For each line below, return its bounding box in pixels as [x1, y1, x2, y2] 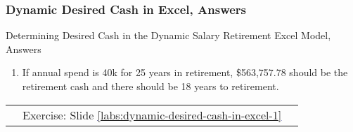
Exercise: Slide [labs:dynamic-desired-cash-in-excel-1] [23, 106, 282, 123]
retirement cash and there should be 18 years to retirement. [22, 79, 279, 93]
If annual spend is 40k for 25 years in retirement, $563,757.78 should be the [22, 65, 348, 80]
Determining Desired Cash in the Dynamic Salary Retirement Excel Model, [6, 28, 331, 43]
